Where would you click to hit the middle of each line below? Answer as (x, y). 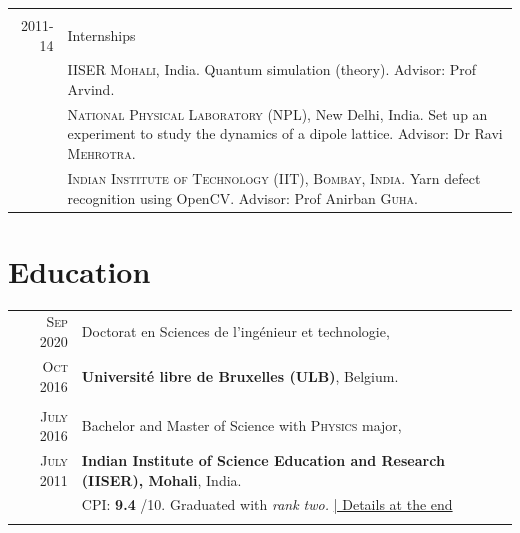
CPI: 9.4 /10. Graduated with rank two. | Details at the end (267, 504)
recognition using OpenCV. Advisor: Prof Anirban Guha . (242, 197)
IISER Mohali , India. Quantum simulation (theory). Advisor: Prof (272, 69)
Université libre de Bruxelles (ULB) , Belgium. (240, 375)
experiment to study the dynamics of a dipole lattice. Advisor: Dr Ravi (285, 133)
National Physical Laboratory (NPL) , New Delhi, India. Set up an (277, 113)
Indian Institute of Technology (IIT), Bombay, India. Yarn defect (274, 177)
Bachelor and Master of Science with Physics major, (241, 425)
